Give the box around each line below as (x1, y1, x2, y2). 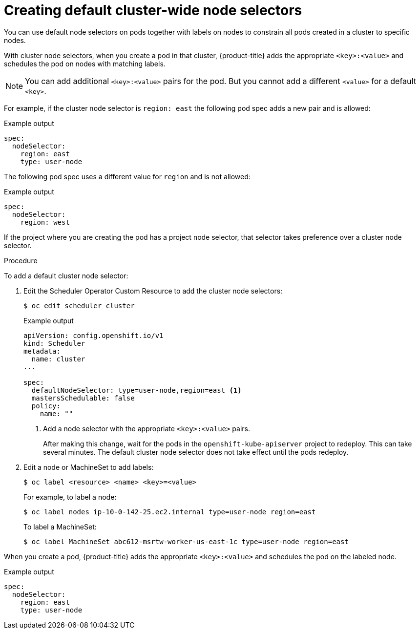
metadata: (23, 347, 61, 355)
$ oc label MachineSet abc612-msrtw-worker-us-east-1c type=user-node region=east (23, 537, 349, 546)
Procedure (4, 256, 38, 265)
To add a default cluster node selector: (4, 271, 128, 280)
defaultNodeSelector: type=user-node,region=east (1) (31, 386, 242, 394)
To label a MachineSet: (23, 522, 97, 531)
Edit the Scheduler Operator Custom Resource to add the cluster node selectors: (23, 286, 283, 295)
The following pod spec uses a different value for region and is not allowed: (4, 172, 251, 181)
